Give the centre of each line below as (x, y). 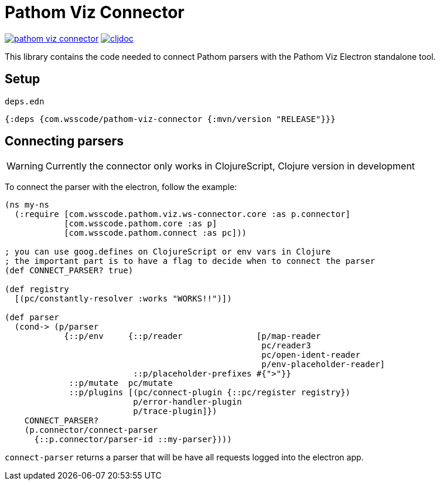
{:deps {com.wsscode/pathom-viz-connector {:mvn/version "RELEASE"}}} (170, 119)
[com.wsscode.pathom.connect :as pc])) (156, 233)
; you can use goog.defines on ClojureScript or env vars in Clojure (168, 252)
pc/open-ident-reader (311, 355)
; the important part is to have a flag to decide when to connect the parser (190, 261)
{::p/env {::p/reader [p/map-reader (192, 336)
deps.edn (25, 101)
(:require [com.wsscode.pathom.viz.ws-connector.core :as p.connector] (183, 214)
